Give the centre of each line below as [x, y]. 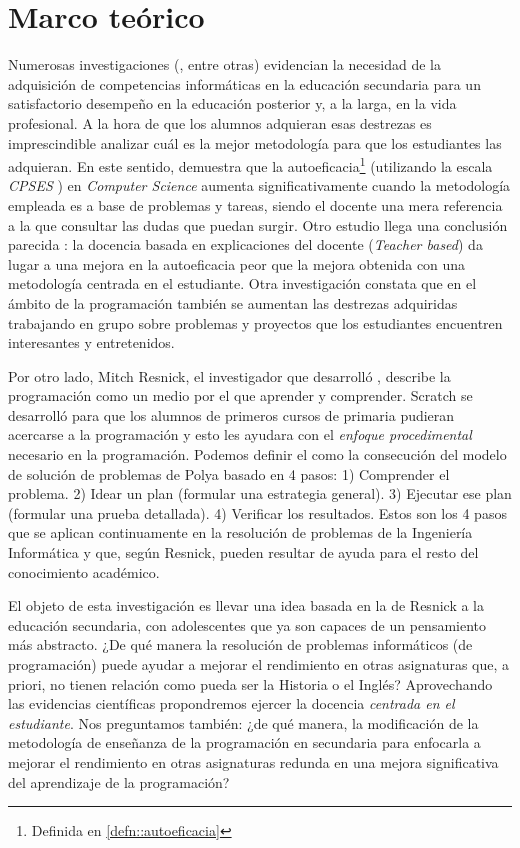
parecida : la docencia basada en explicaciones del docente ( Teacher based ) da [245, 244]
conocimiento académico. [84, 571]
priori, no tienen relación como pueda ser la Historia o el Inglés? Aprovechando [250, 683]
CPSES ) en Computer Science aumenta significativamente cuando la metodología [259, 185]
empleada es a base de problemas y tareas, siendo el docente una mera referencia [255, 204]
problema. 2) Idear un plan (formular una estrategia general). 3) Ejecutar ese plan [260, 493]
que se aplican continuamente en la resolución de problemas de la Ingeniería [240, 532]
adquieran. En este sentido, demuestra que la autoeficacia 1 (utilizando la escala [250, 164]
